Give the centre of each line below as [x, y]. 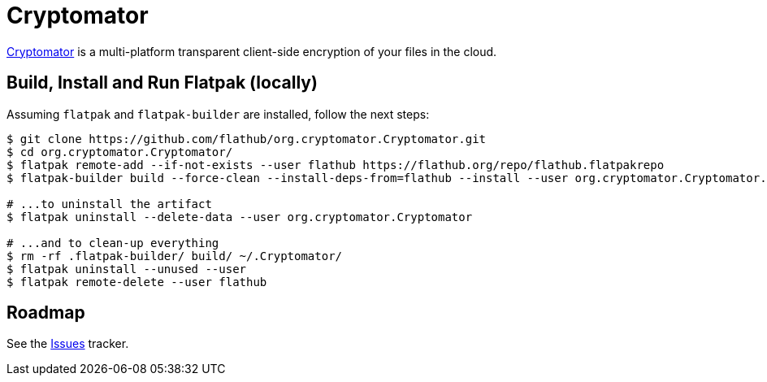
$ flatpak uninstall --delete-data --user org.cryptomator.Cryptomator [240, 217]
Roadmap [46, 313]
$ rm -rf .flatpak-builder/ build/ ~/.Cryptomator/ [175, 256]
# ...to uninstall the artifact [109, 204]
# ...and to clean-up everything [113, 243]
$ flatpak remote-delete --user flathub [137, 282]
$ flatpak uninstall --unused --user [127, 269]
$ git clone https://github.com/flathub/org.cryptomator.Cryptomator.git [247, 139]
